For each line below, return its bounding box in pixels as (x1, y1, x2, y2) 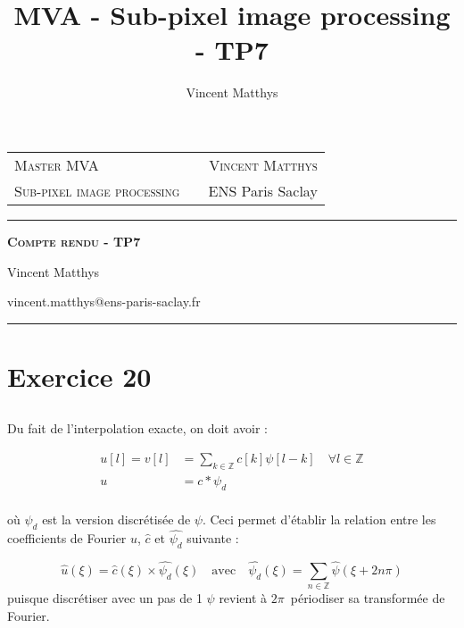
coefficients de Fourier (7, 528, 127, 547)
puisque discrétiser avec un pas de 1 (7, 589, 203, 607)
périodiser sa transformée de (290, 589, 445, 607)
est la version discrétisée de (42, 509, 191, 528)
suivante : (186, 528, 239, 547)
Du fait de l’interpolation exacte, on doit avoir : (7, 419, 268, 438)
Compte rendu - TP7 (7, 231, 141, 250)
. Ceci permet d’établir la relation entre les (202, 509, 436, 528)
